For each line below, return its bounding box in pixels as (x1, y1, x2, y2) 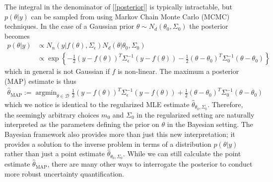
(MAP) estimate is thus (4, 76, 76, 86)
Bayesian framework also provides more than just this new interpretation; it (4, 129, 235, 139)
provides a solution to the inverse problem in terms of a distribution (4, 138, 211, 149)
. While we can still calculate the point (123, 148, 241, 159)
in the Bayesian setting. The (167, 119, 253, 129)
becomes (4, 30, 30, 41)
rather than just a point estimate (4, 148, 105, 159)
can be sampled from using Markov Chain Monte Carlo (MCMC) (31, 11, 230, 21)
